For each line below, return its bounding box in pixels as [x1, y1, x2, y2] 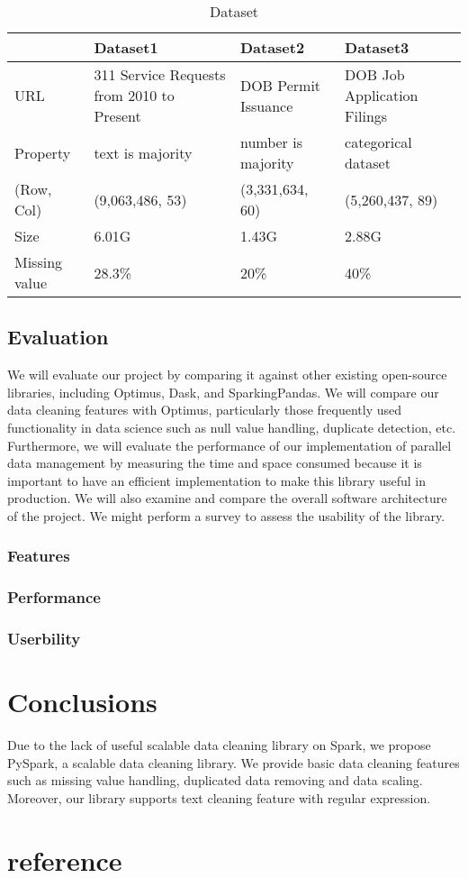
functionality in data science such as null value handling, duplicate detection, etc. [7, 417, 456, 436]
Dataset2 [239, 37, 305, 58]
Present [94, 105, 141, 126]
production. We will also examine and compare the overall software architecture [7, 489, 447, 508]
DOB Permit [239, 74, 321, 96]
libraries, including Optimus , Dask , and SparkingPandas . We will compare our [7, 382, 439, 401]
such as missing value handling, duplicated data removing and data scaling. [7, 771, 423, 790]
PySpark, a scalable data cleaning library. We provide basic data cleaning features [7, 753, 460, 772]
